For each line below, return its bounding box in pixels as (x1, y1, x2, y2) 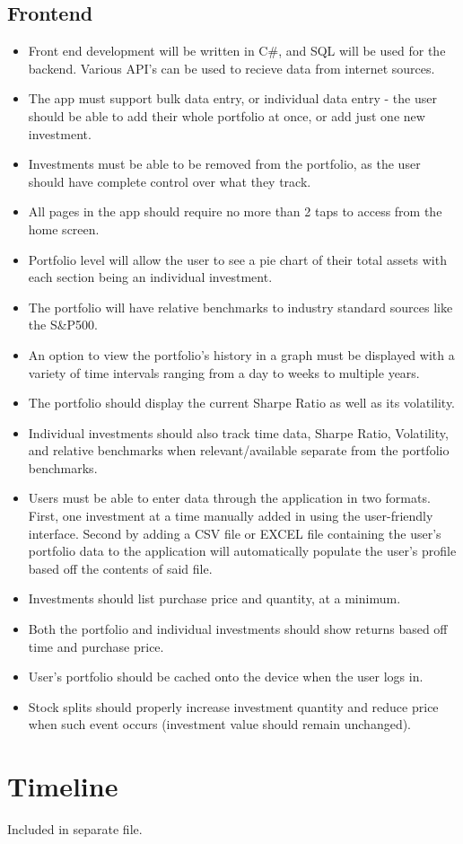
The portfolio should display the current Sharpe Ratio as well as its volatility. (28, 393, 456, 412)
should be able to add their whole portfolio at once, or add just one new (28, 106, 425, 125)
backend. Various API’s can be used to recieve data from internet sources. (28, 58, 435, 77)
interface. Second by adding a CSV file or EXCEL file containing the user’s (28, 523, 441, 542)
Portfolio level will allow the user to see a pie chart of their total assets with (28, 250, 447, 268)
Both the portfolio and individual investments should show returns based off (28, 620, 448, 638)
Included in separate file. (7, 820, 143, 839)
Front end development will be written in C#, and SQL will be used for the (28, 41, 446, 60)
